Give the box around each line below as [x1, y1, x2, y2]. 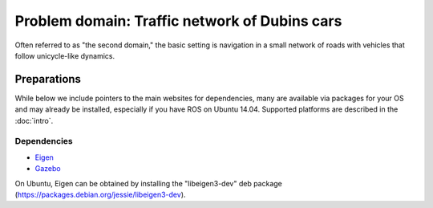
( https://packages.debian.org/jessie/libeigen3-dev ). [14, 190, 186, 199]
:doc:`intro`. [14, 116, 54, 125]
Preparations [14, 72, 82, 86]
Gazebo [34, 164, 61, 173]
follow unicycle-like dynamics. [14, 51, 115, 60]
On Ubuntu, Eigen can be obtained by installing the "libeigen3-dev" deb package [14, 178, 282, 188]
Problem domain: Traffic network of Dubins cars [14, 12, 342, 30]
